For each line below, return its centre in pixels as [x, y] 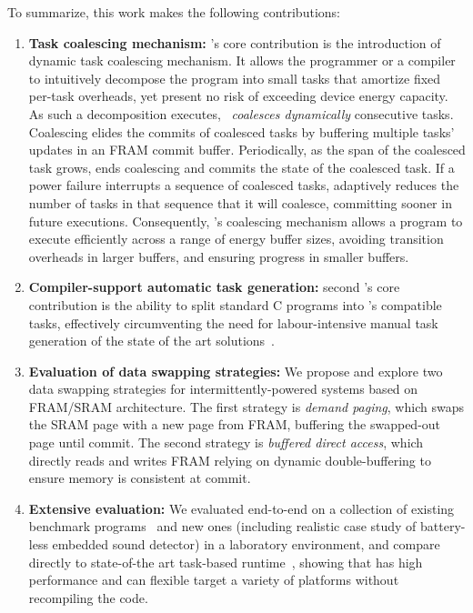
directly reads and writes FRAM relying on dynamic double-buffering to [230, 460]
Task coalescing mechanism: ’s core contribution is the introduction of [235, 42]
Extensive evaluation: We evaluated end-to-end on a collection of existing [242, 508]
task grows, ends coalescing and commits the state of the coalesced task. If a [242, 167]
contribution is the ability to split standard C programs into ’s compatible [235, 304]
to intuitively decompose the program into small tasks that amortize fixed [235, 78]
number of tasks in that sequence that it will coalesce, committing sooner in [240, 202]
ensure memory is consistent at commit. [140, 478]
